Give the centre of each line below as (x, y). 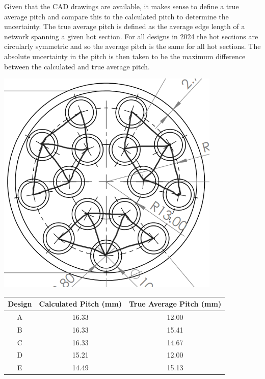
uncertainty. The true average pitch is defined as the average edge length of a (125, 26)
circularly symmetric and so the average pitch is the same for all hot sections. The (132, 46)
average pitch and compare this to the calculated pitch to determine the (116, 16)
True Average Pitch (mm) (175, 304)
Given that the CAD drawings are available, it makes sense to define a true (122, 6)
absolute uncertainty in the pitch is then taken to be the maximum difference (125, 56)
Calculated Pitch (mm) (80, 304)
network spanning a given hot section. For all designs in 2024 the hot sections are (131, 36)
